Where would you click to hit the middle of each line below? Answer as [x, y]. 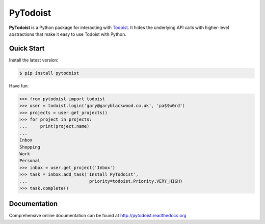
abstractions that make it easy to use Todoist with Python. [67, 34]
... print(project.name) [54, 126]
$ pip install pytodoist [49, 73]
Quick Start [27, 48]
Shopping [30, 147]
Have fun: [19, 85]
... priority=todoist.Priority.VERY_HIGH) [101, 181]
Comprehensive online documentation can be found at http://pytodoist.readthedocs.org [98, 216]
